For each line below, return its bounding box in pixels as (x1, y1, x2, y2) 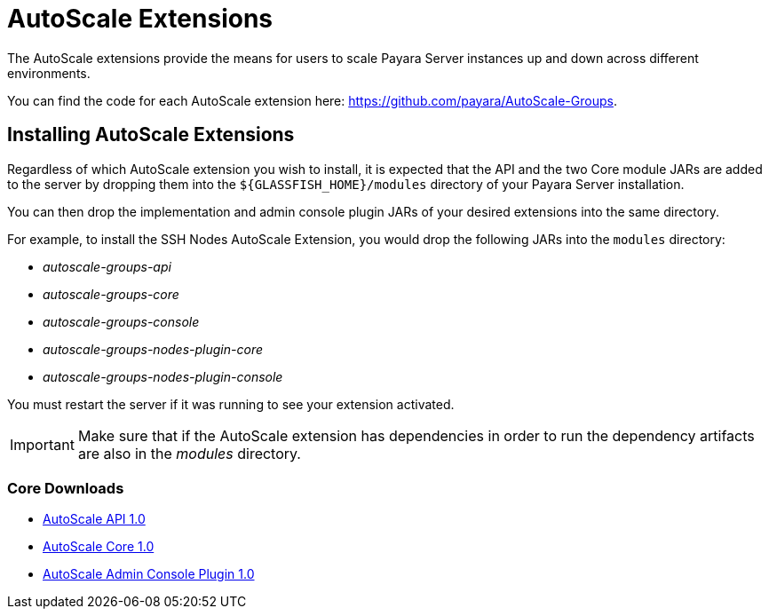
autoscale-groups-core (43, 286, 179, 302)
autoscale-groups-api (43, 258, 171, 274)
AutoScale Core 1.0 (43, 539, 155, 555)
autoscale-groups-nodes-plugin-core (43, 341, 263, 357)
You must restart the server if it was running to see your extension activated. (7, 396, 455, 412)
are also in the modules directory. (77, 444, 301, 462)
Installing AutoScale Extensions (7, 123, 295, 146)
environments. (7, 65, 91, 81)
